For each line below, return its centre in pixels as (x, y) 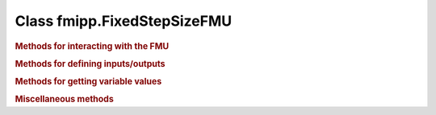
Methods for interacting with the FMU (92, 46)
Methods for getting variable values (88, 82)
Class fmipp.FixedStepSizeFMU (124, 21)
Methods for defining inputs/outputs (90, 64)
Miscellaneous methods (65, 99)
